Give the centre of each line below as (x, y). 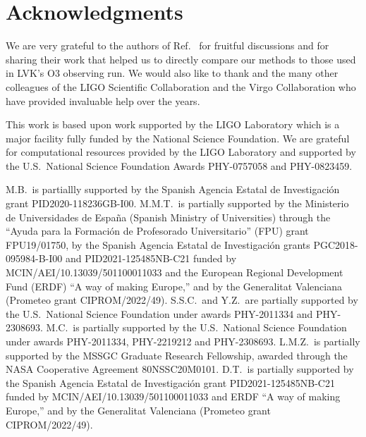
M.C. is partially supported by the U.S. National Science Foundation (196, 327)
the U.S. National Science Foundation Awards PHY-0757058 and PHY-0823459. (179, 165)
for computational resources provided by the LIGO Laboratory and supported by (181, 152)
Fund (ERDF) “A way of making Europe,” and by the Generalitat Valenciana (174, 286)
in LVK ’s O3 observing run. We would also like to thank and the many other (172, 73)
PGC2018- (336, 244)
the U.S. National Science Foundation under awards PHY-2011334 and (159, 313)
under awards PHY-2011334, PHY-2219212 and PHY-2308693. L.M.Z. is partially (183, 341)
